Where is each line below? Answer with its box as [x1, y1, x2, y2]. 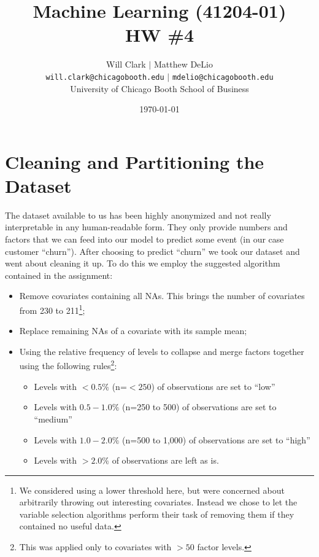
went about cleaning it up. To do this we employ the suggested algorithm [5, 257, 280, 270]
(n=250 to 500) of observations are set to [122, 400, 277, 413]
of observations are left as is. [112, 454, 219, 467]
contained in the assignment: [5, 268, 113, 281]
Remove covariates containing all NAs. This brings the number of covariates [19, 289, 305, 302]
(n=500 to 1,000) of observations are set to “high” [122, 433, 310, 446]
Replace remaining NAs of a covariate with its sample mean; [19, 324, 247, 337]
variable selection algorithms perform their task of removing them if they [19, 507, 294, 520]
